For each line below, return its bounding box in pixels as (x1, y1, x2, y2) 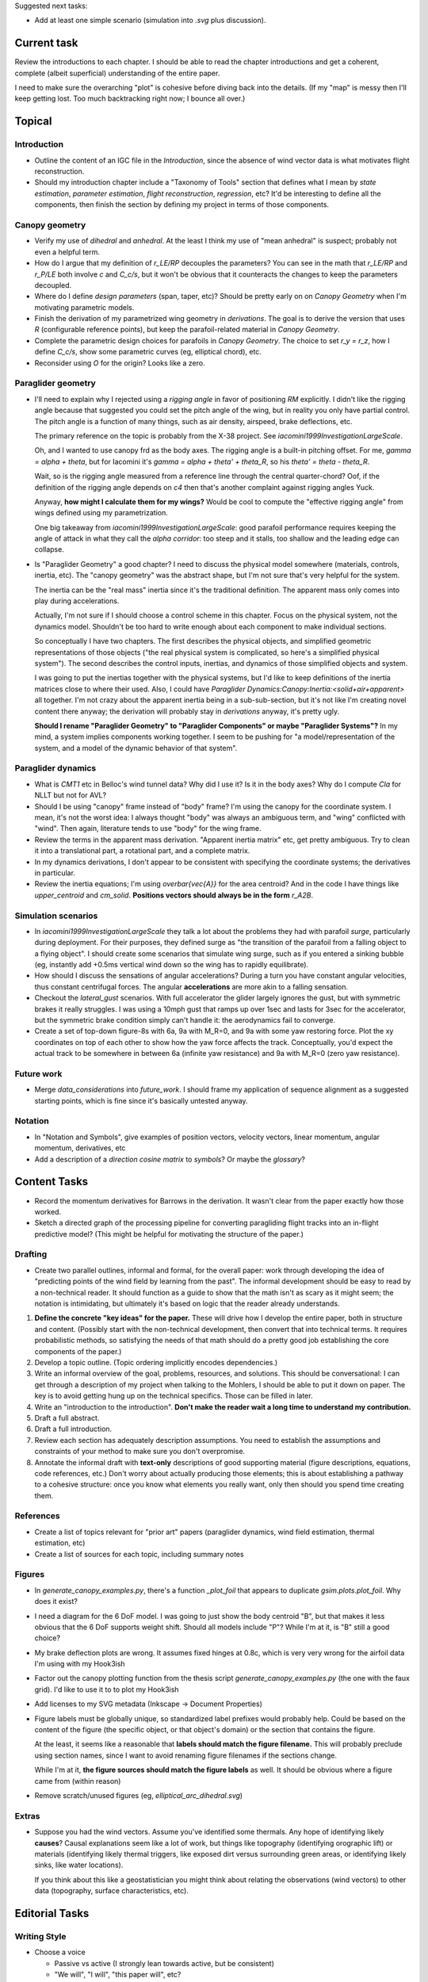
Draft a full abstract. (34, 1413, 100, 1422)
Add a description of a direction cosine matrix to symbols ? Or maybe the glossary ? (34, 1154, 305, 1164)
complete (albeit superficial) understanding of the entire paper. (14, 68, 220, 78)
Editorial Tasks (14, 1907, 90, 1920)
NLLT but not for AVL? (34, 790, 107, 800)
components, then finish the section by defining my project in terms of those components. (34, 200, 329, 209)
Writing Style (14, 1930, 67, 1942)
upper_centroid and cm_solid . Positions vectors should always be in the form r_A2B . (34, 890, 313, 900)
